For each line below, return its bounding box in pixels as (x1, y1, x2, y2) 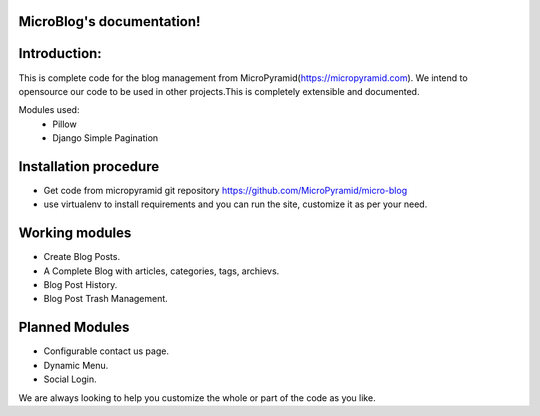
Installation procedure (18, 158, 160, 175)
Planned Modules (18, 319, 130, 336)
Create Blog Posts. (43, 251, 120, 263)
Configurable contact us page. (43, 345, 170, 357)
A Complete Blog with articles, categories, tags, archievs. (43, 265, 280, 277)
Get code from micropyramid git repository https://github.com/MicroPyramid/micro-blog (43, 185, 408, 196)
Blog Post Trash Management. (43, 293, 169, 305)
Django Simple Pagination (52, 132, 159, 144)
